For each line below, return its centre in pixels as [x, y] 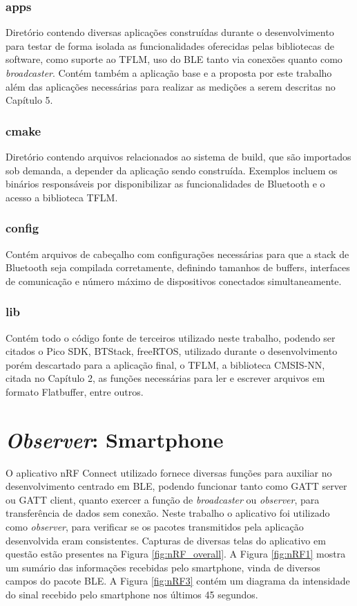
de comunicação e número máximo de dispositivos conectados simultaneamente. [174, 281]
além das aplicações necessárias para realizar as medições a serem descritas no [171, 86]
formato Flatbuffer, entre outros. [75, 391]
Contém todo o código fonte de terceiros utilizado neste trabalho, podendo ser [171, 337]
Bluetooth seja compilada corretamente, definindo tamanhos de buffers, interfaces [178, 267]
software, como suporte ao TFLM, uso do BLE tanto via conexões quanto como [174, 59]
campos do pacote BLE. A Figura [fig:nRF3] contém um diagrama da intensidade [178, 581]
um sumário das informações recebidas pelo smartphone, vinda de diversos [163, 567]
